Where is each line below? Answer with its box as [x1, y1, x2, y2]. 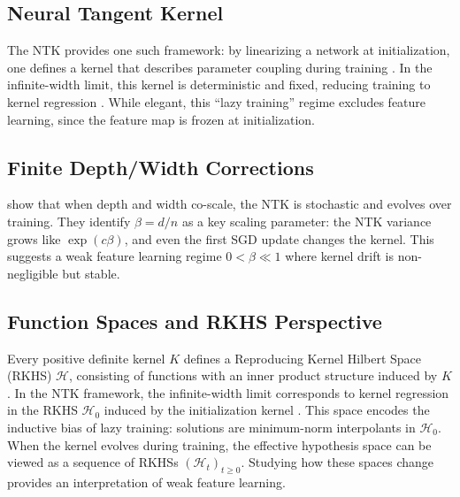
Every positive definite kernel [7, 348, 165, 367]
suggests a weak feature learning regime [7, 247, 222, 265]
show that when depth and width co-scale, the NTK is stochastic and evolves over [7, 195, 452, 213]
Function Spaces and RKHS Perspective [7, 307, 382, 334]
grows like [7, 229, 61, 248]
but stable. [62, 264, 120, 282]
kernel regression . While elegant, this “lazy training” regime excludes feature [7, 92, 426, 111]
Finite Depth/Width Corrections [7, 153, 314, 180]
